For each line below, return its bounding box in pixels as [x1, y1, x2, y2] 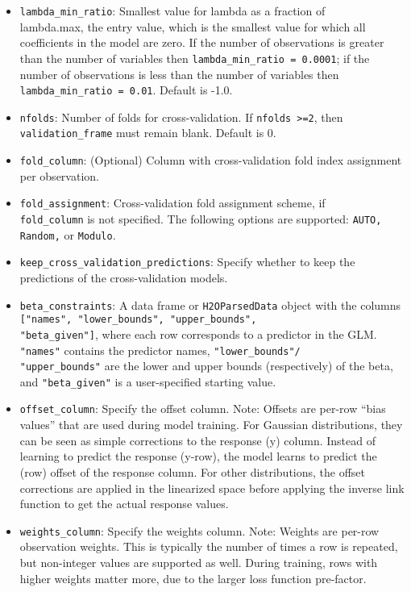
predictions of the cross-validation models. [19, 269, 228, 286]
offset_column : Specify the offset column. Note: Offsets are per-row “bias [19, 400, 386, 417]
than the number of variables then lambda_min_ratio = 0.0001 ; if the [19, 49, 370, 66]
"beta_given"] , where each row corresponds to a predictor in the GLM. [19, 325, 377, 342]
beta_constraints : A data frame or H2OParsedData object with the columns [19, 296, 401, 313]
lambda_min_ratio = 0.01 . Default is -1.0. [19, 81, 233, 98]
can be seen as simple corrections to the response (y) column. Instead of [19, 431, 376, 448]
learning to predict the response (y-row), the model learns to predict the [19, 448, 377, 465]
